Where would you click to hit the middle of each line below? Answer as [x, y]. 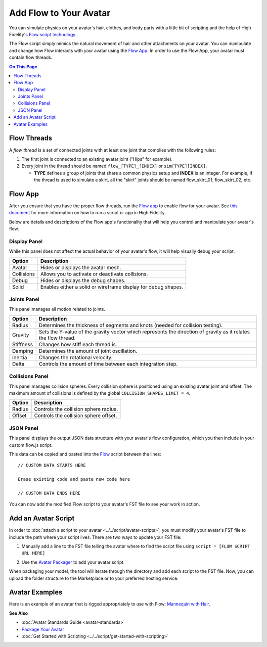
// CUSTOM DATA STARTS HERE [52, 465]
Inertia [20, 357]
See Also [19, 613]
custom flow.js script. [31, 445]
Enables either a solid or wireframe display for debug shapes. [112, 287]
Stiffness [22, 344]
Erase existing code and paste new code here [74, 479]
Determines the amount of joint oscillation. [88, 351]
